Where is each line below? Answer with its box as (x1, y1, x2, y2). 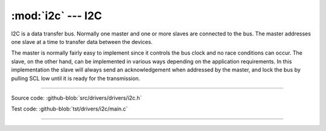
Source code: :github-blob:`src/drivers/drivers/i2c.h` (11, 94, 142, 102)
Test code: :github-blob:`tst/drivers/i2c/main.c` (11, 105, 128, 112)
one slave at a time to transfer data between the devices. (11, 38, 153, 45)
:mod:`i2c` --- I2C (11, 9, 102, 22)
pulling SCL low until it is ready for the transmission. (11, 75, 141, 82)
